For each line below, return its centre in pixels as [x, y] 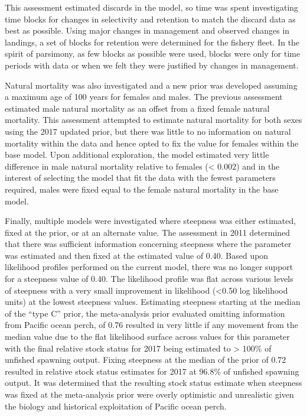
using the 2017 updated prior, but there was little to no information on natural [148, 131]
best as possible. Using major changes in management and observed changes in [147, 30]
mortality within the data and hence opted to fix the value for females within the [152, 143]
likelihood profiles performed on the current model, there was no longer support [149, 267]
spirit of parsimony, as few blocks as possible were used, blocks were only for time [153, 53]
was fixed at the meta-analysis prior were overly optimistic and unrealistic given [149, 394]
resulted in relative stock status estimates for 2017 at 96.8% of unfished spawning [152, 371]
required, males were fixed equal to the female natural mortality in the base [142, 189]
